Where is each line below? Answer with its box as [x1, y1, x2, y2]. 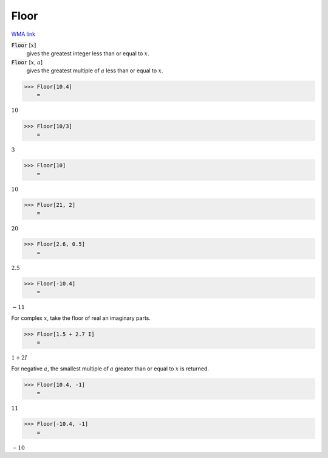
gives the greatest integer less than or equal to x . [26, 50, 150, 57]
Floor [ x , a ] [11, 58, 43, 66]
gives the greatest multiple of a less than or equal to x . [26, 67, 163, 74]
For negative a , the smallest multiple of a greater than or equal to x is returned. [11, 365, 210, 372]
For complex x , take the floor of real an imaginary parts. [11, 314, 151, 322]
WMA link [11, 30, 36, 38]
